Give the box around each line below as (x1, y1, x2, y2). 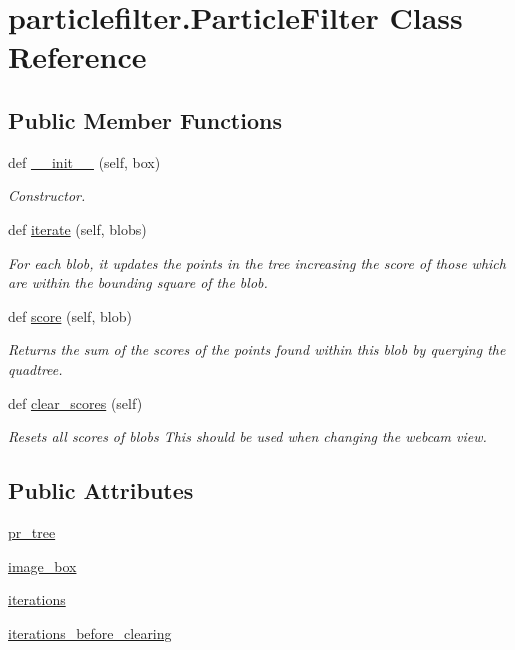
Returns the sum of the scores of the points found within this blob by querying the (8, 339, 506, 360)
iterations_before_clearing (8, 622, 172, 643)
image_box (8, 555, 77, 576)
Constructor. (8, 185, 86, 206)
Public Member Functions (8, 104, 282, 135)
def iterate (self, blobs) (8, 218, 147, 239)
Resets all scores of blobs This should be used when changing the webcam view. (8, 426, 487, 447)
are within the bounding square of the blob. (8, 272, 268, 293)
